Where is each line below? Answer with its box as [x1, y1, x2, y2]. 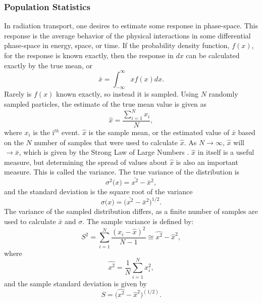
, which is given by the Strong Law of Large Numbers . [19, 147, 189, 157]
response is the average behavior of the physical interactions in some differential [4, 30, 251, 40]
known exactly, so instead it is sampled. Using [56, 89, 198, 99]
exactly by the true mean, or [4, 60, 93, 70]
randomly [208, 89, 238, 99]
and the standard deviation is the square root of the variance [4, 186, 193, 197]
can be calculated [186, 50, 240, 60]
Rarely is [4, 89, 32, 99]
